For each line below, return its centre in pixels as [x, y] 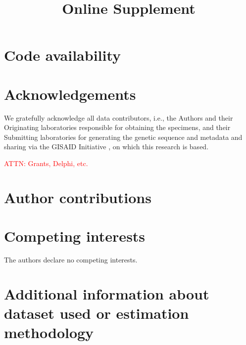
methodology [49, 332]
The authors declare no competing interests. [71, 260]
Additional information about [107, 293]
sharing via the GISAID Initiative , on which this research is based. [106, 147]
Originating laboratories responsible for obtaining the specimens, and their [117, 127]
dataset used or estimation [97, 313]
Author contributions [78, 197]
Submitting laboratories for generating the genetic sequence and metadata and [123, 137]
